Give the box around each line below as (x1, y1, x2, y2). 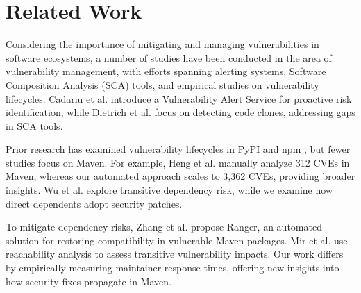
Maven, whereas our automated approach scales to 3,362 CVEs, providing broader (6, 169, 355, 183)
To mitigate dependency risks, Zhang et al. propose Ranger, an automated (6, 219, 322, 234)
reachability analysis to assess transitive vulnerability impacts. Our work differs (6, 246, 344, 261)
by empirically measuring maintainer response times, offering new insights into (6, 260, 339, 275)
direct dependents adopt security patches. (6, 196, 183, 210)
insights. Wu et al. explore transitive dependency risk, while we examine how (6, 183, 333, 197)
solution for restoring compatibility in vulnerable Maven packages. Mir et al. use (6, 233, 348, 247)
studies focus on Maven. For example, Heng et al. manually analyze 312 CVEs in (6, 155, 350, 169)
